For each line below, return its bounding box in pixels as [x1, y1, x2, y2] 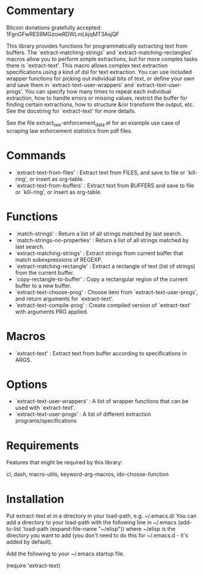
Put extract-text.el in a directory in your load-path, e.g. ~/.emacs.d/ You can [6, 512, 197, 520]
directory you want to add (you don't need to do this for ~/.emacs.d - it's [6, 532, 189, 539]
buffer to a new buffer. [15, 282, 72, 289]
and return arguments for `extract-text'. [15, 295, 114, 302]
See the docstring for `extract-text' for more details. [6, 107, 136, 114]
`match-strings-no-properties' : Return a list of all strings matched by [15, 236, 189, 243]
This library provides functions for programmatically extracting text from [6, 42, 188, 50]
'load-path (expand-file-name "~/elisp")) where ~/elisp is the [22, 525, 175, 533]
